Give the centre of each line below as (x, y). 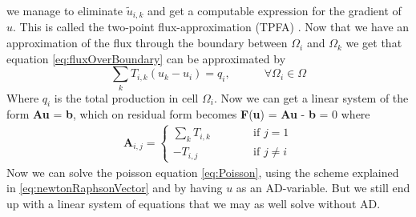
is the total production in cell (126, 97)
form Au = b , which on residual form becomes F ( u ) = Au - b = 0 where (188, 114)
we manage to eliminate (65, 10)
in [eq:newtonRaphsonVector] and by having (115, 188)
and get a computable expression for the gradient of (275, 10)
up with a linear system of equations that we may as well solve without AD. (194, 203)
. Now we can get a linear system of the (311, 97)
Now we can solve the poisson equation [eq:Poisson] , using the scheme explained (203, 172)
